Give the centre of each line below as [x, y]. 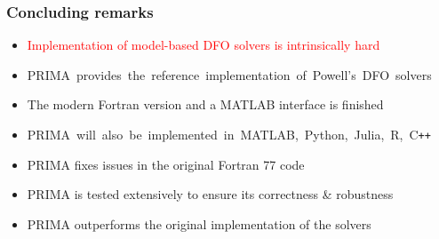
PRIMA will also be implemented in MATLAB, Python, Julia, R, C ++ [229, 134]
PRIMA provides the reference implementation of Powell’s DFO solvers [229, 74]
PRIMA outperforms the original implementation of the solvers [199, 223]
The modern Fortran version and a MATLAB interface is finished [205, 104]
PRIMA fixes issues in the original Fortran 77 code [166, 164]
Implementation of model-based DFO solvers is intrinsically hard [204, 45]
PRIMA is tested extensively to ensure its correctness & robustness [210, 194]
